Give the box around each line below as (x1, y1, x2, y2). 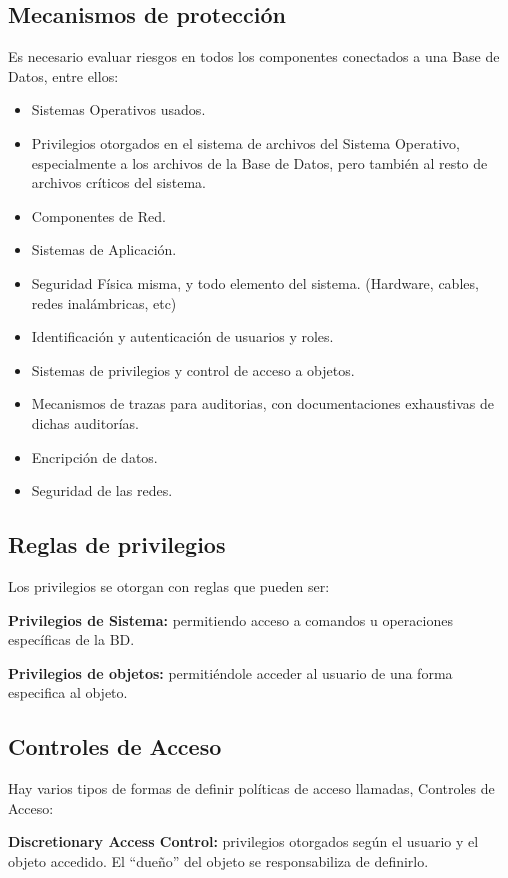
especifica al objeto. (8, 682, 128, 703)
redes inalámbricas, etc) (31, 292, 177, 313)
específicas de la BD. (8, 629, 135, 650)
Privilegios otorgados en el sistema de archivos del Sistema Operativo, (31, 132, 460, 153)
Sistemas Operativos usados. (31, 99, 206, 120)
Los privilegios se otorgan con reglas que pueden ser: (8, 575, 330, 596)
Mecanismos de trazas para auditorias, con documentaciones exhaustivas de (31, 393, 495, 414)
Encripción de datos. (31, 446, 158, 467)
